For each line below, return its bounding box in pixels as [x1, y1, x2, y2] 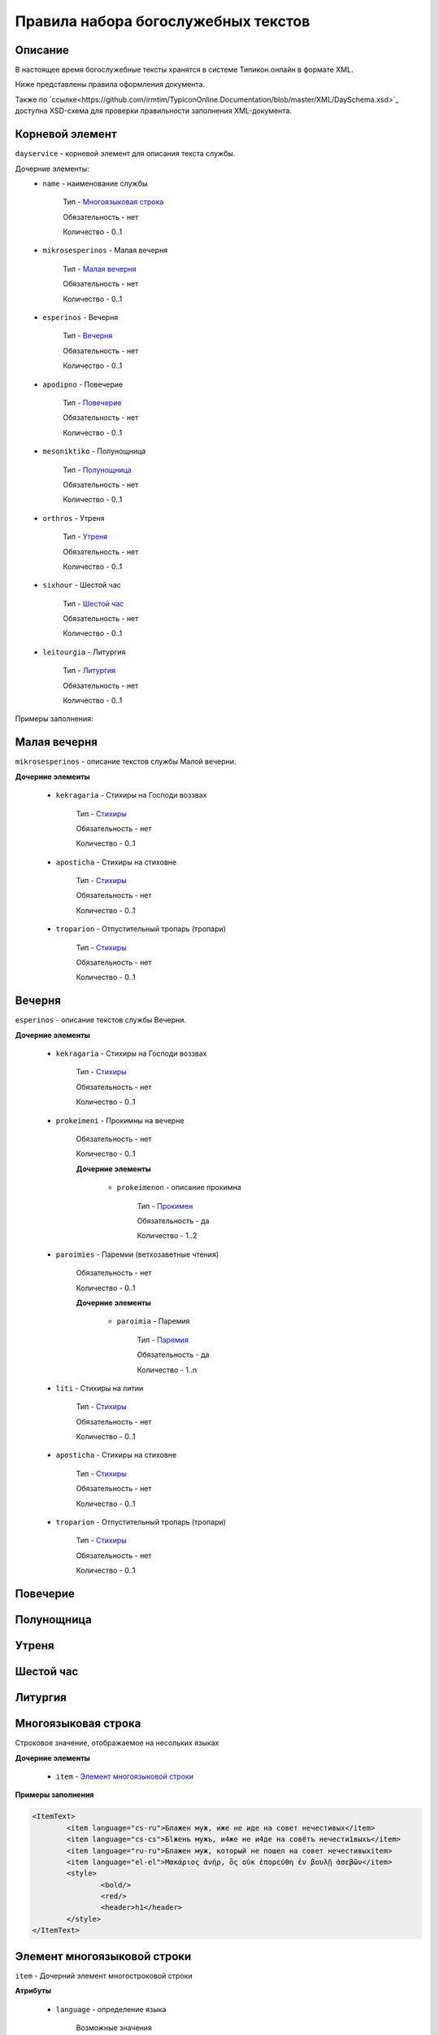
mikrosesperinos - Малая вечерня [42, 245, 168, 256]
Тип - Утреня [63, 532, 108, 541]
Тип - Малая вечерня [63, 264, 137, 274]
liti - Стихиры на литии [55, 1383, 144, 1393]
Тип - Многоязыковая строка [63, 197, 164, 207]
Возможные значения [76, 2023, 152, 2033]
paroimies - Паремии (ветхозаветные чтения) [55, 1249, 219, 1259]
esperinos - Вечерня [42, 313, 119, 322]
